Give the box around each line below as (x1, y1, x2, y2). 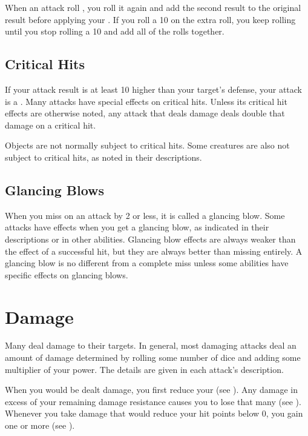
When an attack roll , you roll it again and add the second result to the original (5, 1, 301, 13)
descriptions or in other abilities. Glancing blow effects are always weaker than (5, 232, 296, 245)
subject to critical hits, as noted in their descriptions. (5, 150, 202, 163)
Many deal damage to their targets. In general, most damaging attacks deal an (5, 339, 297, 352)
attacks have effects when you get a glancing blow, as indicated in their (5, 221, 269, 233)
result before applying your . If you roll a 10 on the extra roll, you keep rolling (5, 13, 296, 25)
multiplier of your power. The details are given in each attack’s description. (5, 363, 284, 375)
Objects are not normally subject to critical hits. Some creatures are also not (5, 139, 290, 152)
